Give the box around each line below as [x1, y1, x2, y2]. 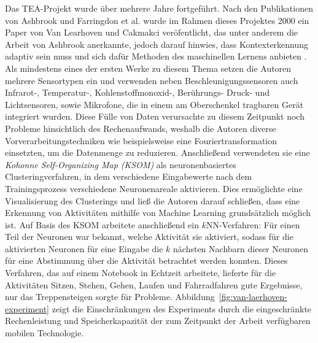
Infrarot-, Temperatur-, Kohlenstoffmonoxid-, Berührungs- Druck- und [5, 86, 270, 99]
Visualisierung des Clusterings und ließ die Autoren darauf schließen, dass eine [5, 194, 300, 207]
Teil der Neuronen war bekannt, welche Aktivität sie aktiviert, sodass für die [5, 230, 293, 243]
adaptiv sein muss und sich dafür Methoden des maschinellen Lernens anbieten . [5, 50, 307, 63]
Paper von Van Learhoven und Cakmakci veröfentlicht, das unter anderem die [5, 26, 298, 39]
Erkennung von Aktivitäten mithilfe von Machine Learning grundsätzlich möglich [5, 206, 311, 219]
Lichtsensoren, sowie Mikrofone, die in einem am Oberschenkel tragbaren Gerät [5, 98, 304, 110]
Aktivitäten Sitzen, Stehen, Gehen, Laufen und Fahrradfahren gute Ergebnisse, [5, 278, 303, 291]
